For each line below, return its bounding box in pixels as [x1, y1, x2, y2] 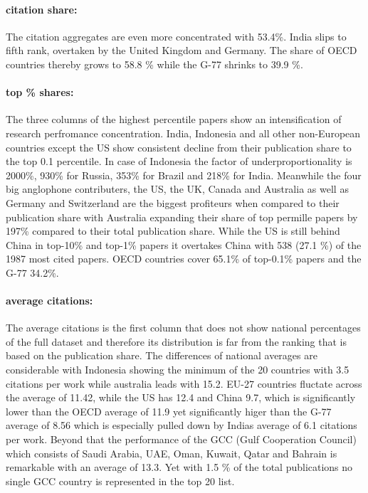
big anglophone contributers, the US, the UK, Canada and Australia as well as [6, 181, 349, 196]
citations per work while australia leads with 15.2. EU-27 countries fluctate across [6, 376, 362, 391]
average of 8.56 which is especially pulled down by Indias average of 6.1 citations [6, 418, 357, 433]
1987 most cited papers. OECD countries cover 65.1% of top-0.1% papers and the [6, 251, 362, 266]
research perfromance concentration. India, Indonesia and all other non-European [6, 125, 361, 140]
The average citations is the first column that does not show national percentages [6, 320, 361, 335]
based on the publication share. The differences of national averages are [6, 348, 317, 363]
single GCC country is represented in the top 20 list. [6, 473, 235, 488]
